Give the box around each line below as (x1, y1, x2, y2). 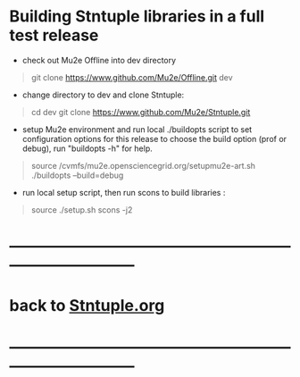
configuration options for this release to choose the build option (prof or (21, 133, 287, 144)
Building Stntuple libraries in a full (9, 6, 265, 27)
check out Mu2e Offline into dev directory (21, 54, 177, 65)
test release (9, 25, 99, 46)
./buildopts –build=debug (30, 170, 124, 180)
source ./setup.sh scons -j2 (30, 204, 133, 215)
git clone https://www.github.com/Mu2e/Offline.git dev (30, 71, 234, 82)
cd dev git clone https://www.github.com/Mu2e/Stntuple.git (30, 106, 251, 117)
